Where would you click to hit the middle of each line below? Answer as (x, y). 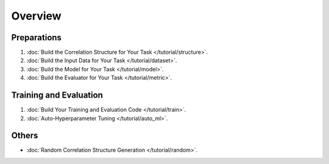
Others (25, 136)
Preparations (37, 37)
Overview (36, 16)
